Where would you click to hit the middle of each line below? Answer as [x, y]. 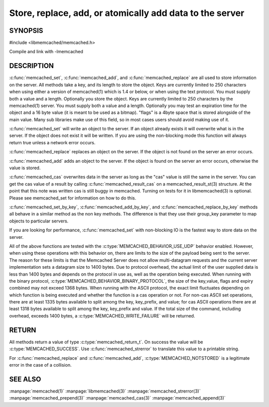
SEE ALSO [25, 379]
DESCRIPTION [32, 66]
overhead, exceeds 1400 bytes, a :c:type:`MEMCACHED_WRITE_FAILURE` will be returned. [102, 315]
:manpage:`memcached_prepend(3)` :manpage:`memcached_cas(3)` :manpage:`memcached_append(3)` [118, 398]
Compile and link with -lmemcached [46, 52]
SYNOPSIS [26, 31]
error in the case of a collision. [40, 365]
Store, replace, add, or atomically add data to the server [127, 13]
